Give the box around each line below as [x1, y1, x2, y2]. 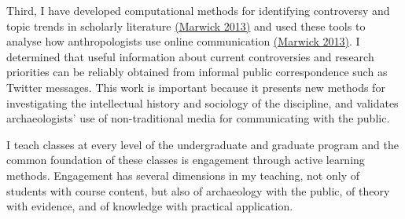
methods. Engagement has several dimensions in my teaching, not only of [6, 166, 359, 183]
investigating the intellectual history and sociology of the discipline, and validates [6, 94, 399, 111]
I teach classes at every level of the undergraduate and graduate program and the [6, 136, 399, 152]
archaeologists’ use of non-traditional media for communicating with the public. [6, 110, 390, 126]
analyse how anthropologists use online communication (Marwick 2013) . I [6, 33, 360, 49]
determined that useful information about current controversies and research [6, 48, 374, 64]
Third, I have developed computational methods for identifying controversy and [6, 2, 390, 18]
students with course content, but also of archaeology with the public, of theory [6, 182, 390, 199]
